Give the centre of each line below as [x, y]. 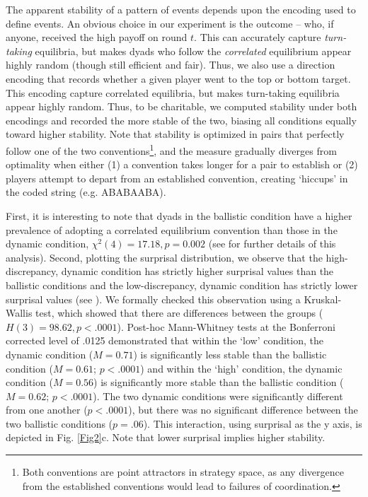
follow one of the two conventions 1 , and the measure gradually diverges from [171, 149]
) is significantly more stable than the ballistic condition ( [219, 382]
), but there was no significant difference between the [243, 410]
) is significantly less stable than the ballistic [230, 354]
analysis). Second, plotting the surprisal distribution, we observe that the [164, 257]
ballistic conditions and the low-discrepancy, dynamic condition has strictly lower [182, 285]
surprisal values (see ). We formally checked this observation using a [153, 299]
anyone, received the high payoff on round [97, 37]
